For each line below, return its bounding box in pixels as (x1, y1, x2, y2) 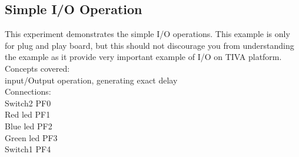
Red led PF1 (5, 108, 51, 121)
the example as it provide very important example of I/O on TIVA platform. (5, 51, 282, 63)
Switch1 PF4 (5, 143, 51, 155)
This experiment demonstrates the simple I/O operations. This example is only (5, 28, 290, 40)
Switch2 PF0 (5, 96, 51, 109)
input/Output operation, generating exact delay (5, 74, 178, 86)
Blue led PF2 (5, 119, 52, 132)
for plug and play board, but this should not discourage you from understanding (5, 39, 294, 51)
